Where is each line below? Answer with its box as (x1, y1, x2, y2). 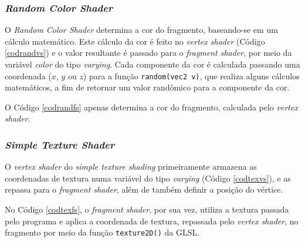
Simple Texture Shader (5, 137, 115, 152)
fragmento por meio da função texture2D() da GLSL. (5, 226, 200, 238)
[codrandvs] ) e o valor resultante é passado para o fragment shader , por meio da (5, 46, 292, 59)
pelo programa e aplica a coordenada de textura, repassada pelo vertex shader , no (5, 214, 299, 227)
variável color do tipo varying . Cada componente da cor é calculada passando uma (5, 58, 300, 70)
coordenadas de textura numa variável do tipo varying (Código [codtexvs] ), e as (5, 172, 291, 184)
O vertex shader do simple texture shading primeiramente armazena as (5, 160, 257, 173)
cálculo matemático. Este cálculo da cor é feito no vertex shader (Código (5, 35, 265, 47)
